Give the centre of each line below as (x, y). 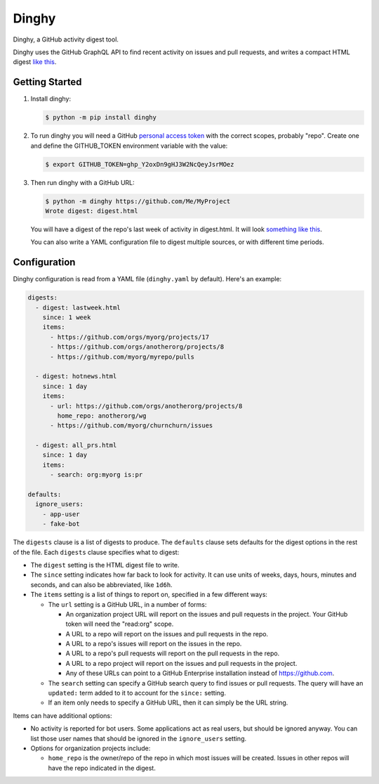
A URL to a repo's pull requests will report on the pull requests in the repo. (173, 653)
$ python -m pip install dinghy (101, 117)
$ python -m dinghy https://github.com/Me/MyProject (138, 201)
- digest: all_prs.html (76, 445)
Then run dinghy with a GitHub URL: (82, 182)
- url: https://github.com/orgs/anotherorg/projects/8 (146, 406)
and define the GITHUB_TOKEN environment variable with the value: (129, 146)
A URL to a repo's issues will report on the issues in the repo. (154, 644)
